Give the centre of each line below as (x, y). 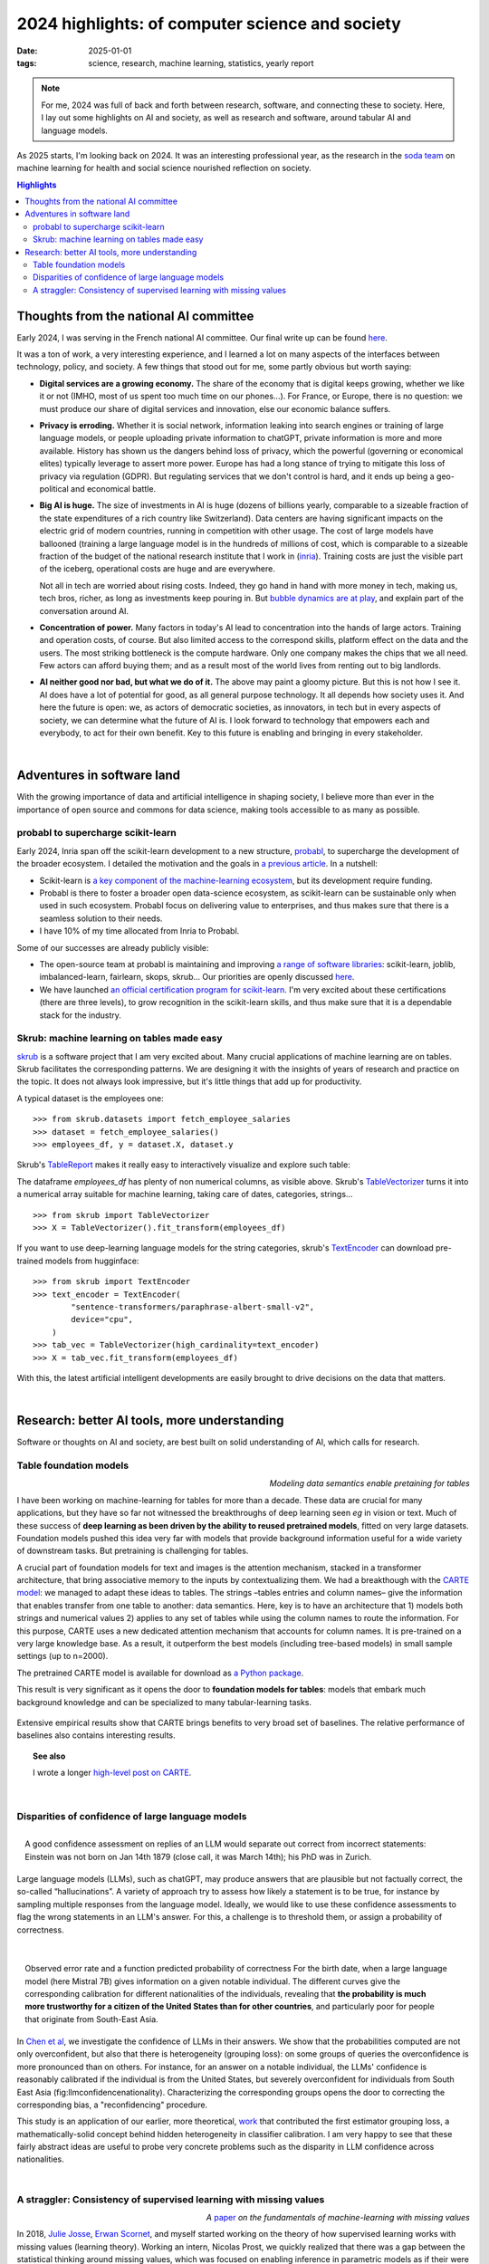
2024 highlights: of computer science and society (209, 24)
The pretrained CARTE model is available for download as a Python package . (160, 1673)
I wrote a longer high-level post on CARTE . (112, 1773)
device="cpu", (102, 1319)
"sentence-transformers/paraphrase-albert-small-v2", (193, 1307)
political (54, 489)
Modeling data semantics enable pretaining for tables (369, 1483)
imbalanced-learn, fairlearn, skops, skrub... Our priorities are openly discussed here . (197, 977)
